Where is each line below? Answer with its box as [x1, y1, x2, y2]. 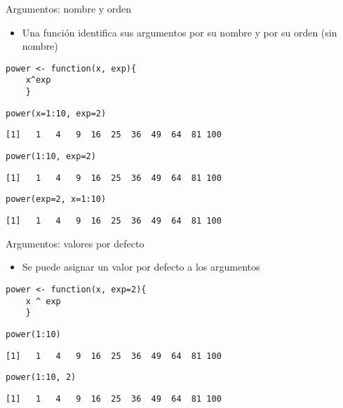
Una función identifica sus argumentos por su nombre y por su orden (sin [22, 25, 337, 39]
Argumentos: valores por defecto [6, 236, 144, 250]
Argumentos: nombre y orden [6, 1, 132, 15]
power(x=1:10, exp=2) [6, 108, 107, 118]
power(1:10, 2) [6, 372, 76, 383]
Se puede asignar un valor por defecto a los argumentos [22, 259, 260, 274]
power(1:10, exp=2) [6, 151, 96, 162]
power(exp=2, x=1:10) [6, 194, 107, 205]
